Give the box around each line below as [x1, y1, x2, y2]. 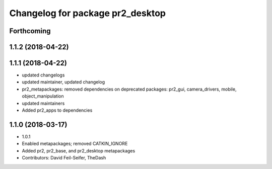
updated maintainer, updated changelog [22, 79, 105, 85]
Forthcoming [9, 27, 51, 35]
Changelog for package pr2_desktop [9, 8, 166, 19]
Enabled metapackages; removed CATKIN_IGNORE [22, 141, 128, 147]
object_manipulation [22, 93, 64, 99]
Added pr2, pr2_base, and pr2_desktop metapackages [22, 147, 135, 153]
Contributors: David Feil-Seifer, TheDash [22, 155, 106, 161]
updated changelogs [22, 72, 65, 78]
